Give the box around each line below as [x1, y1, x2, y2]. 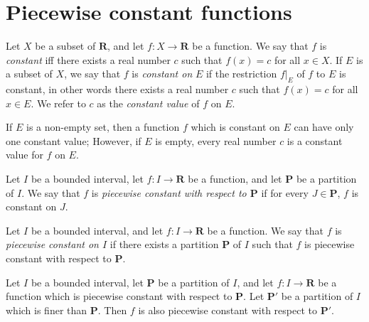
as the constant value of [97, 95, 200, 110]
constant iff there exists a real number [6, 52, 171, 67]
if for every [261, 185, 309, 200]
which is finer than [6, 302, 87, 317]
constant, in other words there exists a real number [6, 82, 229, 97]
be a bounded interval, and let [31, 222, 164, 237]
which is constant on [191, 119, 280, 134]
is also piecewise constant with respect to [138, 302, 317, 317]
